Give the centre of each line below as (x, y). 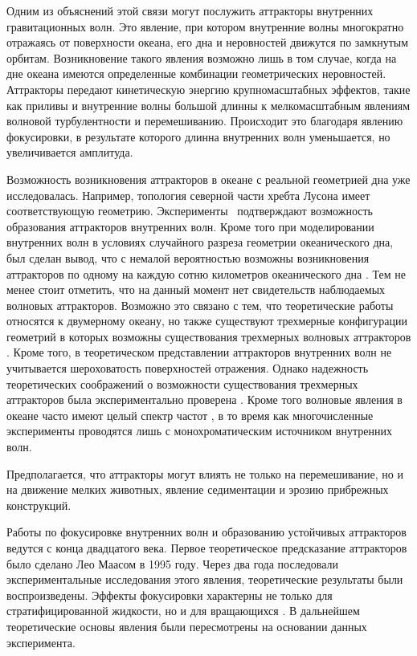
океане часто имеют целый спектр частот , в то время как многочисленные (190, 415)
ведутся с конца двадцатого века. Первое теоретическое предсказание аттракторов (207, 548)
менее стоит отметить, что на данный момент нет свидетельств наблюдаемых (196, 289)
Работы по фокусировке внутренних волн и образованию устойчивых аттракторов (206, 532)
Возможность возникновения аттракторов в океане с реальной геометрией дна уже (208, 179)
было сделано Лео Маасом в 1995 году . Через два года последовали (173, 563)
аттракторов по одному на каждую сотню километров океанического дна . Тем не (206, 273)
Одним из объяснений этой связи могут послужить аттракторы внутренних (190, 10)
